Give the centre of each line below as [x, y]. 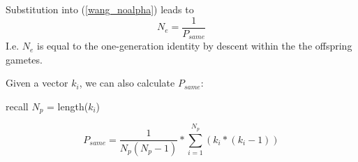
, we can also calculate [127, 83]
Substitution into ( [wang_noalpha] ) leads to [100, 9]
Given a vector [37, 83]
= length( [68, 106]
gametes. [24, 59]
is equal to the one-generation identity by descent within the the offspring [194, 46]
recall [17, 106]
